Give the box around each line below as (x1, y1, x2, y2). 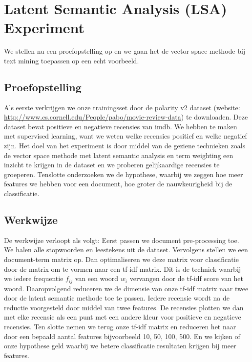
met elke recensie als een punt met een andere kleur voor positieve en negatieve (4, 312, 241, 322)
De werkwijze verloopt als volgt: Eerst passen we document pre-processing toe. (4, 235, 239, 245)
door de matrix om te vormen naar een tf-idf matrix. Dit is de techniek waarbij (4, 263, 241, 274)
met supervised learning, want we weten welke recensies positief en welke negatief (4, 131, 247, 141)
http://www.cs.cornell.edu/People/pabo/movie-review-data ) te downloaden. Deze (4, 112, 248, 122)
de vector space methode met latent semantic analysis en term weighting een (4, 150, 233, 160)
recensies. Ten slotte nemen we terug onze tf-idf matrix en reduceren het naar (4, 322, 236, 332)
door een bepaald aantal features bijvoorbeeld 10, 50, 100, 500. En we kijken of (4, 331, 240, 341)
